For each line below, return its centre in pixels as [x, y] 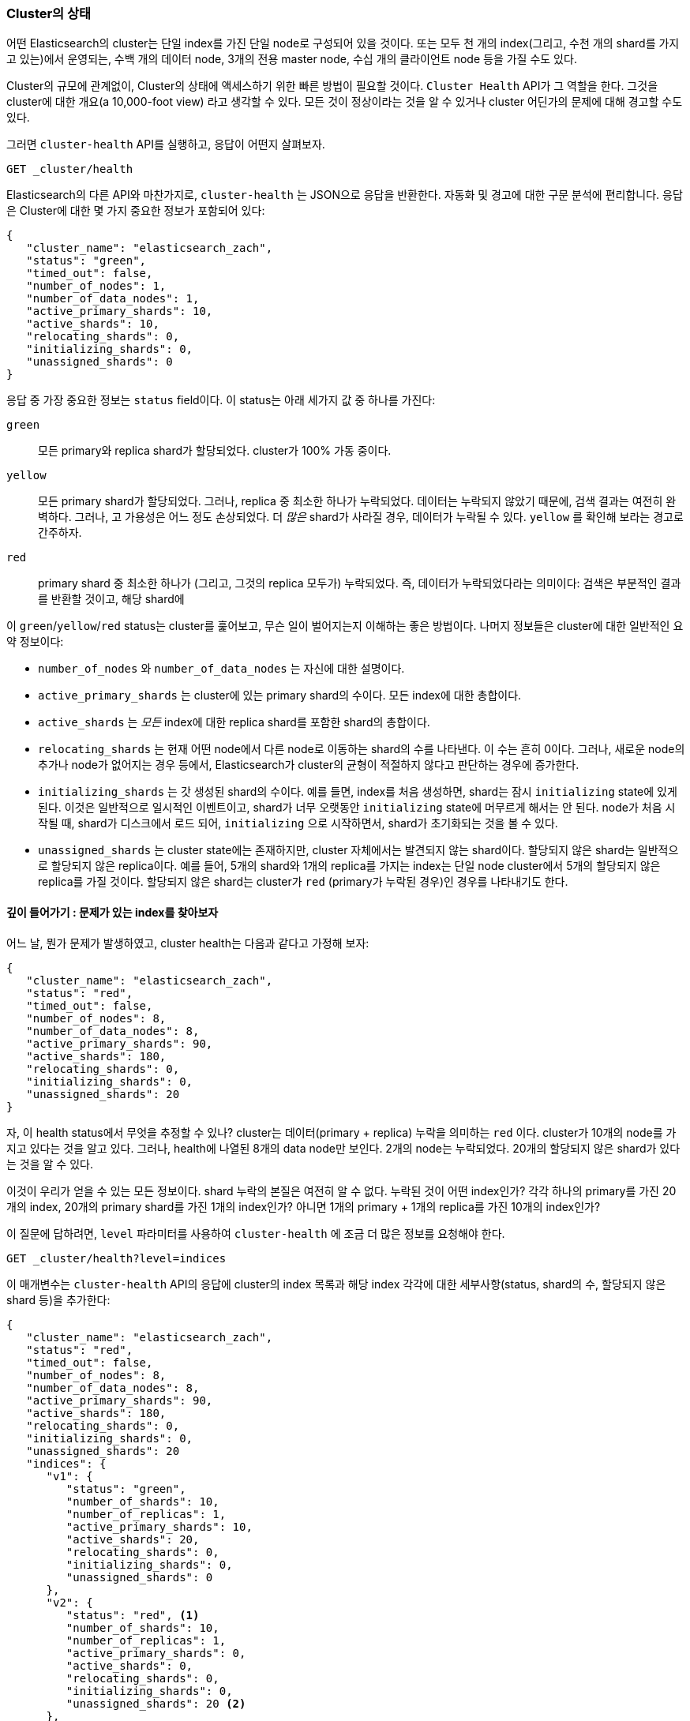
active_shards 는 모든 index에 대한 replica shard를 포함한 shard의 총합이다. [234, 722]
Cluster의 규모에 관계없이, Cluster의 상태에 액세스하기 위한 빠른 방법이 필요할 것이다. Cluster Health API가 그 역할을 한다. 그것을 [332, 86]
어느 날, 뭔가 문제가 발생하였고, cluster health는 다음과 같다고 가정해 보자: [188, 943]
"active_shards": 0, [129, 1665]
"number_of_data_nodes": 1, [113, 299]
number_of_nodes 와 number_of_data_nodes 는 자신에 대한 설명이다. [221, 669]
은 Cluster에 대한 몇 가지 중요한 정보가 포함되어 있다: [136, 211]
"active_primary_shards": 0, [156, 1653]
